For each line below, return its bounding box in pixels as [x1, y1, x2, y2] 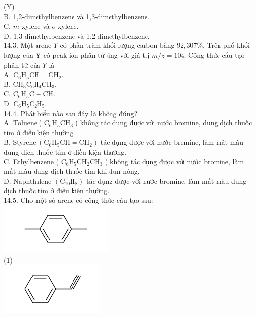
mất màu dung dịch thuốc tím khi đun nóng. [4, 166, 140, 176]
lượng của [4, 49, 34, 60]
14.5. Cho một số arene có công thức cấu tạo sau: [4, 195, 153, 205]
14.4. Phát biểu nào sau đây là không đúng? [4, 108, 138, 118]
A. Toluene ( [4, 118, 42, 128]
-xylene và [19, 21, 50, 31]
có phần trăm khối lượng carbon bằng [60, 40, 175, 50]
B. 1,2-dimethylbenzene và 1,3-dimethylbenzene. [4, 11, 149, 21]
